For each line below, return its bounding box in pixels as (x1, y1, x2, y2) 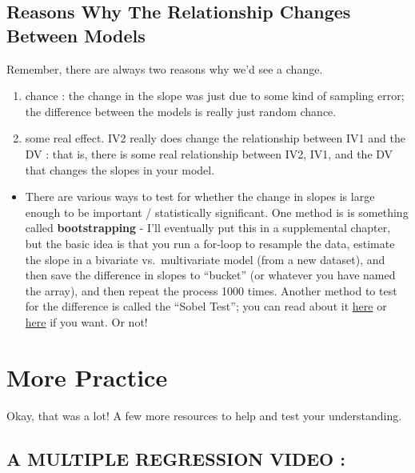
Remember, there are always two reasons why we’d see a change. (6, 60, 323, 77)
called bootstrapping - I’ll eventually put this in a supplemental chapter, (25, 219, 391, 236)
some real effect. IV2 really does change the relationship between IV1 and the (25, 130, 405, 146)
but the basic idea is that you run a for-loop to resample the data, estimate (25, 234, 395, 251)
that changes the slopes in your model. (25, 161, 215, 178)
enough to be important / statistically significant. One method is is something (25, 203, 409, 220)
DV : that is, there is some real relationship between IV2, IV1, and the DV (25, 145, 393, 162)
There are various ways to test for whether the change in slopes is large (25, 188, 375, 205)
